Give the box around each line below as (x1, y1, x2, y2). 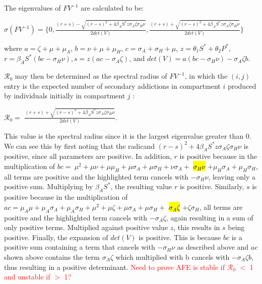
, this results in (173, 222, 220, 233)
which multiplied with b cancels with (115, 251, 230, 262)
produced (227, 80, 256, 91)
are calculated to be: (81, 3, 144, 13)
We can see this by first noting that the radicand (4, 140, 155, 151)
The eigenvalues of (4, 3, 61, 13)
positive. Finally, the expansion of (4, 232, 108, 242)
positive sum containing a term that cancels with (4, 242, 155, 252)
